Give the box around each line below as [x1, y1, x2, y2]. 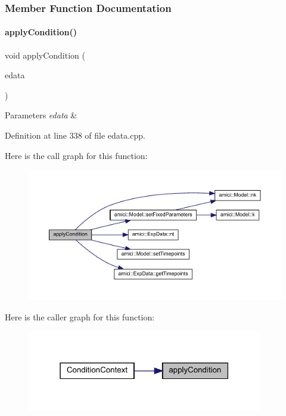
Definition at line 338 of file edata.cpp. [5, 129, 145, 142]
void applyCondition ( [5, 48, 85, 61]
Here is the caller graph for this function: [5, 310, 155, 323]
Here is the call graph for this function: [5, 149, 148, 161]
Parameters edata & [5, 109, 77, 121]
